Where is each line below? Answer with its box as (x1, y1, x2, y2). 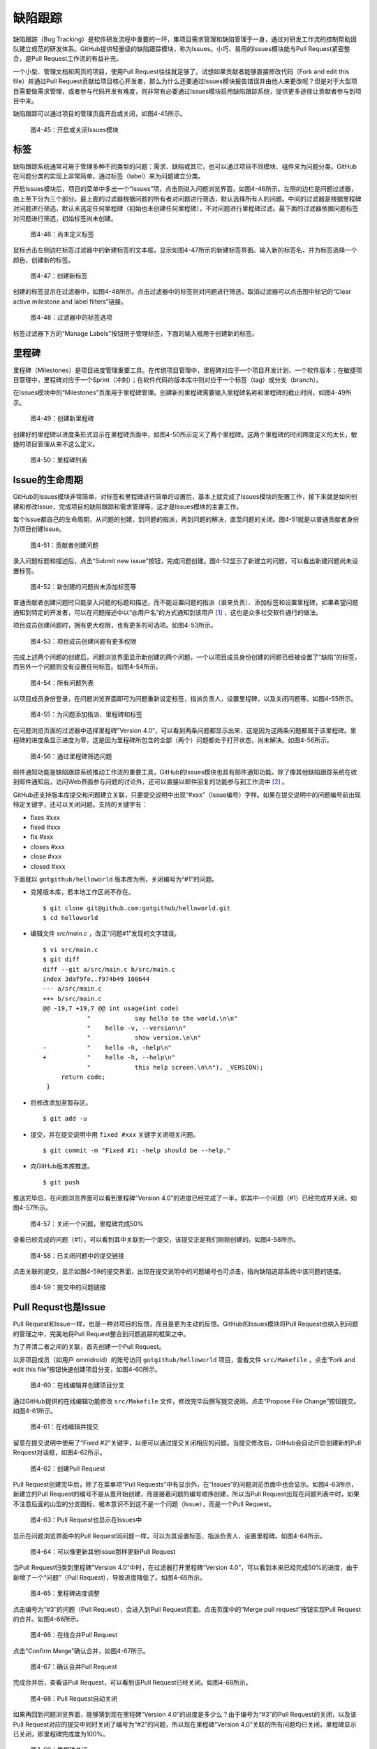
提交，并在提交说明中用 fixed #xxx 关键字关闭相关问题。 (30, 1130, 200, 1138)
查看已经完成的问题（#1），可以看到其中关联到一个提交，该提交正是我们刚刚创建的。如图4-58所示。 (13, 1235, 300, 1244)
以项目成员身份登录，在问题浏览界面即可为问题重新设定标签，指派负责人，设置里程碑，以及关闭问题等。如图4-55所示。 (13, 695, 357, 703)
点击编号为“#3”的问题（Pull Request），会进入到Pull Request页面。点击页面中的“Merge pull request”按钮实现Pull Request (13, 1605, 362, 1613)
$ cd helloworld (43, 914, 98, 922)
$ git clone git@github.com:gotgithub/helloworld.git (43, 904, 230, 912)
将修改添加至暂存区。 (30, 1098, 92, 1107)
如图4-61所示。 (13, 1407, 57, 1415)
